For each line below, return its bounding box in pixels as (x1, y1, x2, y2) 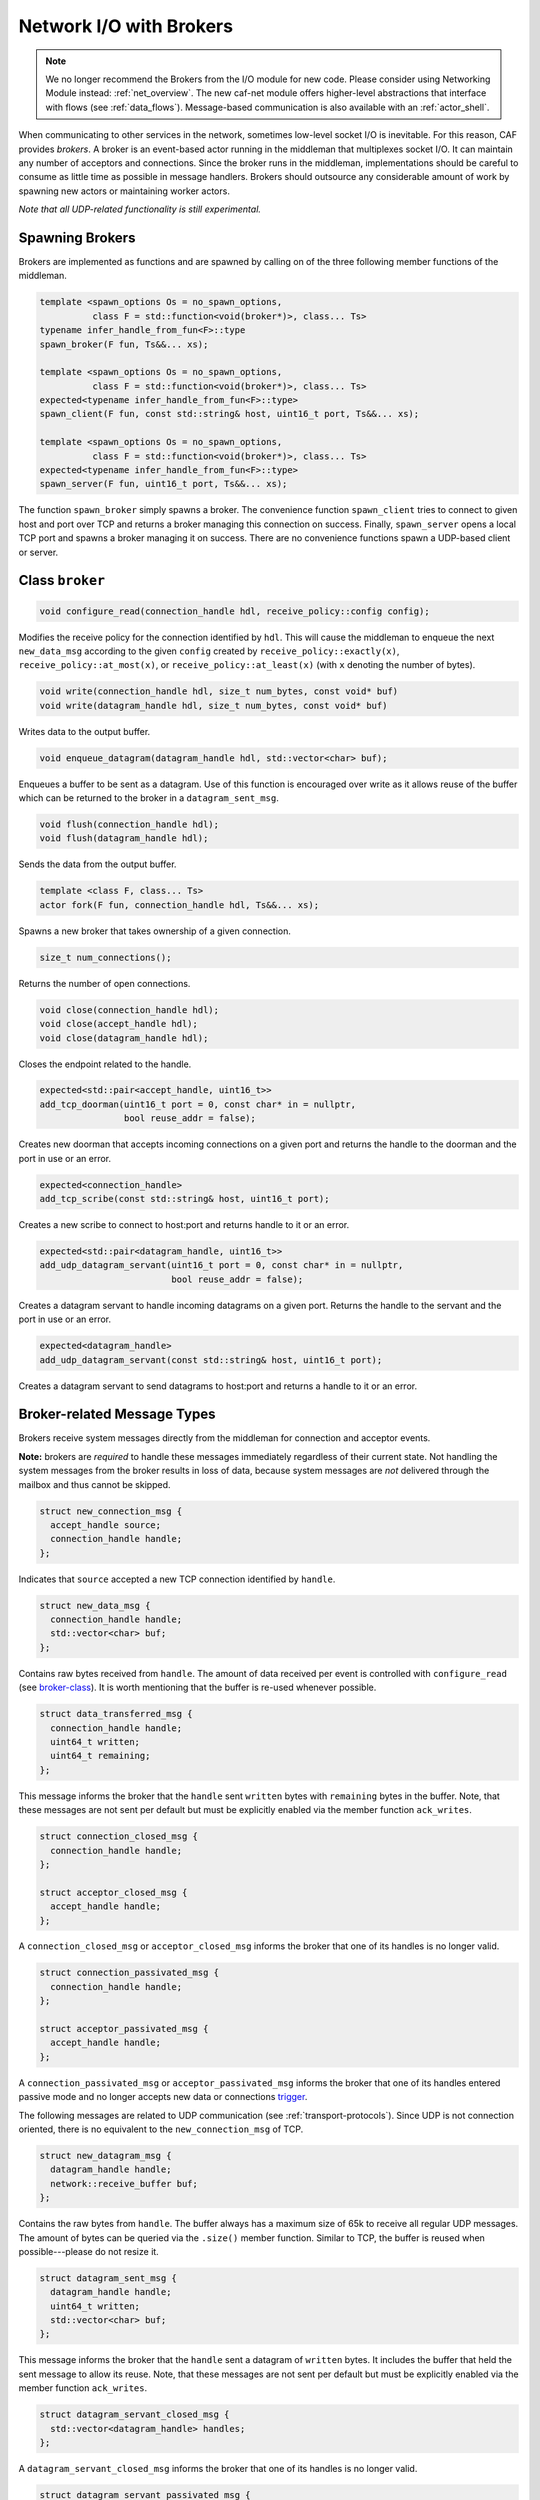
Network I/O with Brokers (18, 15, 234, 37)
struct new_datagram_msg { (39, 2150, 172, 2161)
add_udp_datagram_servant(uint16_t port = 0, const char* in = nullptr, (39, 1260, 404, 1271)
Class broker (18, 572, 105, 589)
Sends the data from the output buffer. (18, 858, 177, 870)
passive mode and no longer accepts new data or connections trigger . (18, 2091, 308, 2103)
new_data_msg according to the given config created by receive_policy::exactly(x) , (18, 645, 400, 657)
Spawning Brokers (18, 229, 136, 246)
